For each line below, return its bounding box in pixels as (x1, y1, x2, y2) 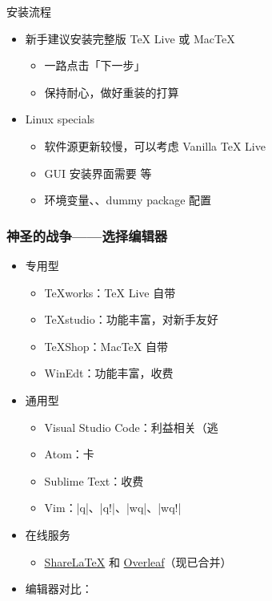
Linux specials (25, 111, 95, 127)
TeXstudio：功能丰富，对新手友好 (44, 311, 218, 328)
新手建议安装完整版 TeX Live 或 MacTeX (25, 30, 235, 46)
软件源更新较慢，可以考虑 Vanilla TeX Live (44, 137, 266, 154)
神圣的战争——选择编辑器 (6, 225, 168, 245)
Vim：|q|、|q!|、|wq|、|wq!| (44, 499, 182, 516)
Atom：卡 (44, 446, 94, 462)
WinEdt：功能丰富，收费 (44, 365, 174, 381)
